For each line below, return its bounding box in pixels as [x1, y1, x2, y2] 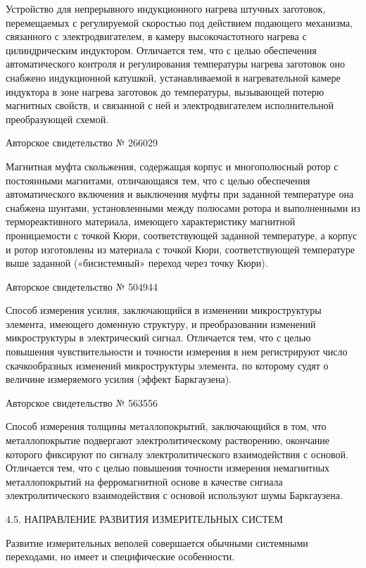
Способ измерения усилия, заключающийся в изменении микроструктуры [6, 303, 322, 317]
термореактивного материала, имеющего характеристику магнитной [6, 214, 296, 229]
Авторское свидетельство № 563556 [6, 395, 158, 410]
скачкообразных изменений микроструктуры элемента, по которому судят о [6, 358, 329, 372]
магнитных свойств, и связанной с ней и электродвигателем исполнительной [6, 98, 334, 113]
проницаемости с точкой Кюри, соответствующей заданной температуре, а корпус [6, 227, 358, 242]
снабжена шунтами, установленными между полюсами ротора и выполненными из [6, 200, 360, 215]
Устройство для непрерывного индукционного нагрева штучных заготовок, [6, 1, 326, 15]
